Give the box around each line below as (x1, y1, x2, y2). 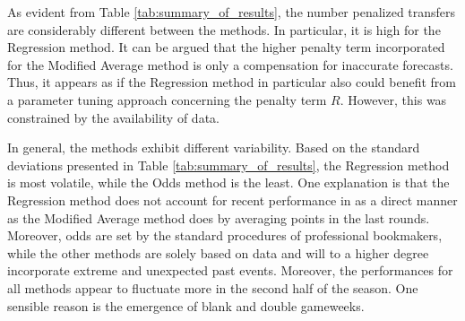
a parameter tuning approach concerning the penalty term (7, 90, 327, 108)
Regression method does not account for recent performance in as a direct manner (7, 190, 458, 209)
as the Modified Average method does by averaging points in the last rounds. (7, 208, 430, 227)
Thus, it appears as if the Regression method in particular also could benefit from (7, 73, 456, 91)
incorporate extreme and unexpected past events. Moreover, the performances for (7, 261, 453, 280)
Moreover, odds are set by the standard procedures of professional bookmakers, (7, 226, 443, 245)
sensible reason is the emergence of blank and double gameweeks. (7, 296, 365, 315)
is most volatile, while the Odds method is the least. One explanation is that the (7, 173, 450, 192)
